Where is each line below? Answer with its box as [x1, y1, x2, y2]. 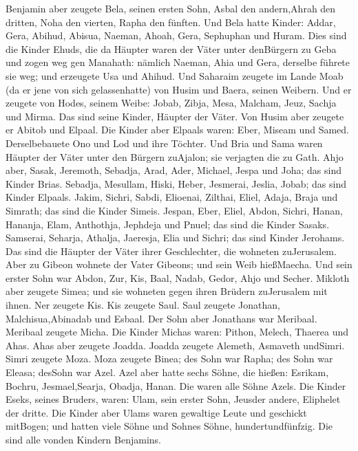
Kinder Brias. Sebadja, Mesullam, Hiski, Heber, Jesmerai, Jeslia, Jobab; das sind [6, 176, 346, 190]
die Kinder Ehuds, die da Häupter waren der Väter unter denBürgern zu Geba [6, 41, 337, 56]
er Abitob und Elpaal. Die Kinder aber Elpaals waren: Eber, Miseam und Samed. [6, 122, 349, 137]
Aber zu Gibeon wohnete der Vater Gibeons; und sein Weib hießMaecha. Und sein [6, 257, 352, 272]
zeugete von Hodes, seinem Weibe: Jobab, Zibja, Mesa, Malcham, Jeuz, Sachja [6, 96, 337, 110]
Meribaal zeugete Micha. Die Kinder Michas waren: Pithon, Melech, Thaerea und [6, 324, 349, 339]
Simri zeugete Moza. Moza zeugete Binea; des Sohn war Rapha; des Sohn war [6, 351, 333, 366]
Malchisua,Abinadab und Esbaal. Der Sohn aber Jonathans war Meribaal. [6, 311, 317, 325]
